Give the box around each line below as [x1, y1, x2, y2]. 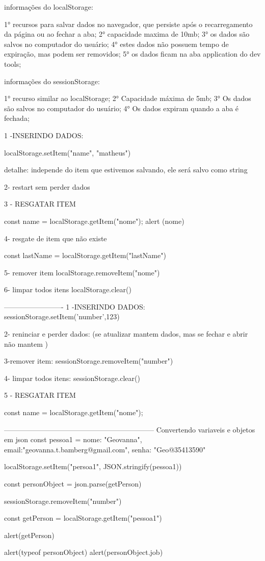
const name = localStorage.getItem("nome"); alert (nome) [4, 215, 184, 226]
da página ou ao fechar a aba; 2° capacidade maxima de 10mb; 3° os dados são [4, 29, 250, 39]
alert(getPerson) [4, 529, 55, 540]
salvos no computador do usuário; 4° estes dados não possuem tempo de [4, 38, 229, 49]
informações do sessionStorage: [4, 75, 100, 86]
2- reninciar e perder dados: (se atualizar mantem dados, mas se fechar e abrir [4, 328, 248, 339]
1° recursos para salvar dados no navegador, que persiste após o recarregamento [4, 18, 253, 29]
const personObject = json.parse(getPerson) [4, 478, 142, 489]
